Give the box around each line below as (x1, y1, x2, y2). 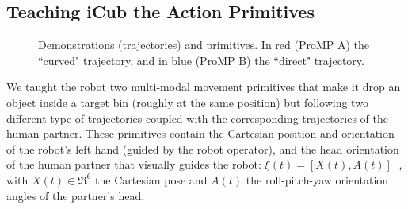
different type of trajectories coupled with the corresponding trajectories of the (6, 109, 388, 126)
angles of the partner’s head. (6, 187, 145, 203)
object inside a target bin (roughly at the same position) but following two (6, 93, 368, 110)
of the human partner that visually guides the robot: (6, 156, 261, 173)
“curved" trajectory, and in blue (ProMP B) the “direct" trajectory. (38, 51, 364, 68)
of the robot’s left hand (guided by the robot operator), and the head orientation (6, 140, 399, 157)
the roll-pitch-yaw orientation (246, 171, 389, 188)
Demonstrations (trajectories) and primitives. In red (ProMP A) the (38, 36, 370, 53)
